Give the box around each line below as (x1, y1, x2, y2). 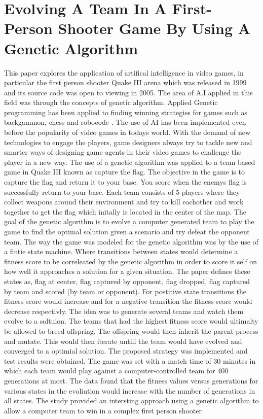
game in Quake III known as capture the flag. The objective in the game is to (4, 166, 245, 177)
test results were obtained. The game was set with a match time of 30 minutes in (4, 355, 256, 366)
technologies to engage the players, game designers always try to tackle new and (4, 136, 252, 147)
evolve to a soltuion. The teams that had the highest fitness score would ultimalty (4, 316, 258, 326)
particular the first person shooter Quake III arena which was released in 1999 (4, 77, 247, 88)
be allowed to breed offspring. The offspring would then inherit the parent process (4, 325, 258, 336)
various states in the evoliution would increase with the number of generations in (4, 385, 255, 396)
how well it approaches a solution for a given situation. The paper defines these (4, 266, 250, 276)
